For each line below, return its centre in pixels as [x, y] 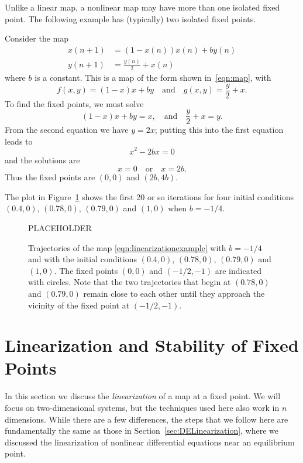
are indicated [238, 270]
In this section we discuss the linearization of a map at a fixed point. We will [143, 396]
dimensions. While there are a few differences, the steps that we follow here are [147, 419]
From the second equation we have [67, 130]
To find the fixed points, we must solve [74, 103]
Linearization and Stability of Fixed [152, 345]
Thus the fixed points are [50, 177]
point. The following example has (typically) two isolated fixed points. [130, 18]
